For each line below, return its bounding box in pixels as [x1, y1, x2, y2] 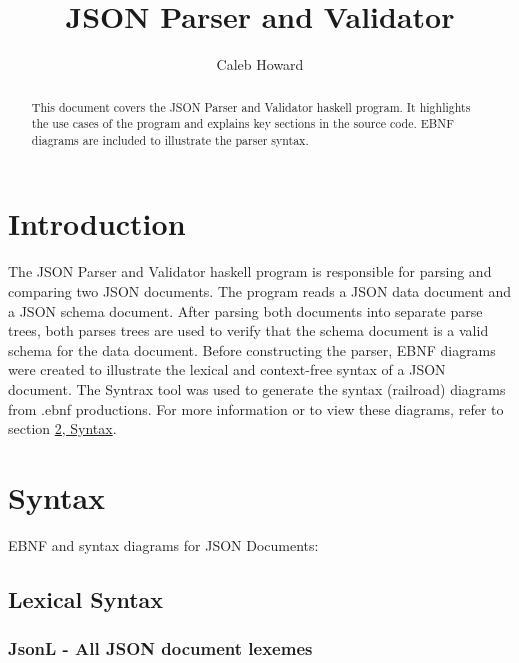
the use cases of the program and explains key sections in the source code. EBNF [31, 115, 454, 132]
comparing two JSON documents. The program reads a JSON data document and [8, 281, 512, 302]
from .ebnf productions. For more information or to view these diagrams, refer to [8, 398, 504, 419]
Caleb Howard [216, 54, 304, 75]
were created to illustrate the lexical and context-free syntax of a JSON [8, 359, 446, 380]
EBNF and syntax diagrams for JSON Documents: [8, 534, 319, 555]
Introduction [8, 203, 186, 244]
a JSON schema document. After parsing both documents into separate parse [8, 300, 483, 321]
